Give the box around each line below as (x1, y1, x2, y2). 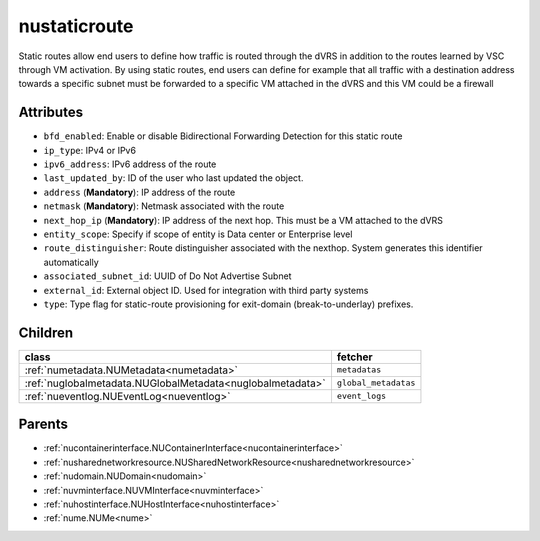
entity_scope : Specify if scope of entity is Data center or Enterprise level (43, 228, 353, 240)
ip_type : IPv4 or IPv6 (43, 144, 137, 156)
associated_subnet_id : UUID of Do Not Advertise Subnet (43, 270, 292, 282)
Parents (18, 416, 69, 433)
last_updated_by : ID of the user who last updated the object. (43, 172, 304, 184)
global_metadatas (336, 378, 416, 389)
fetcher (336, 350, 374, 364)
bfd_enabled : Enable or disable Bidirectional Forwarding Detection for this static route (43, 130, 403, 142)
